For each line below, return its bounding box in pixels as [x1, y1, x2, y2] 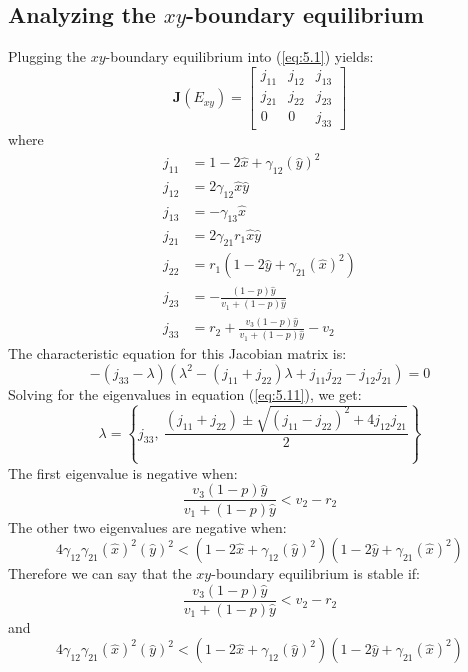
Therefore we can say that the [8, 563, 192, 584]
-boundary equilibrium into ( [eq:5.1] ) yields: [105, 46, 374, 67]
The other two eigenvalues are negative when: [8, 516, 287, 537]
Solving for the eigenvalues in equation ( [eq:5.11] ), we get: [8, 383, 362, 404]
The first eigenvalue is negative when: [8, 462, 238, 483]
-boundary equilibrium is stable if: [211, 563, 420, 584]
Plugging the [8, 46, 86, 67]
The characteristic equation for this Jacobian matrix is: [8, 343, 347, 364]
